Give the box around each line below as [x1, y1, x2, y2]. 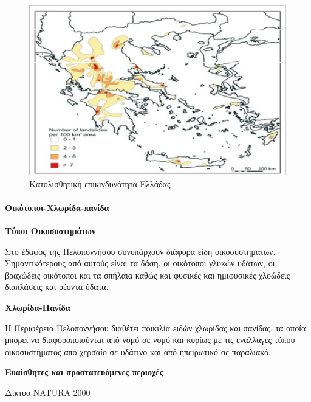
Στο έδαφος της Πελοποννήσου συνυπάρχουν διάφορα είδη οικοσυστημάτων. [5, 244, 276, 257]
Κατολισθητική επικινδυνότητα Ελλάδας [29, 177, 171, 190]
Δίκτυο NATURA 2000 [5, 386, 91, 399]
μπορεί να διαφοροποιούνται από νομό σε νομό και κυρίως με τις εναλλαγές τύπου [5, 333, 295, 346]
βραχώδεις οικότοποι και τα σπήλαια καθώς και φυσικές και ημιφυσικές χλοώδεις [5, 268, 290, 281]
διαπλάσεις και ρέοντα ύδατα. [5, 280, 109, 293]
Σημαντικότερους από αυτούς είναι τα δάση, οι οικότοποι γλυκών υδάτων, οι [5, 257, 275, 269]
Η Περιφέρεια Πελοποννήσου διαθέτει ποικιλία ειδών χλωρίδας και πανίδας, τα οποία [5, 321, 306, 334]
